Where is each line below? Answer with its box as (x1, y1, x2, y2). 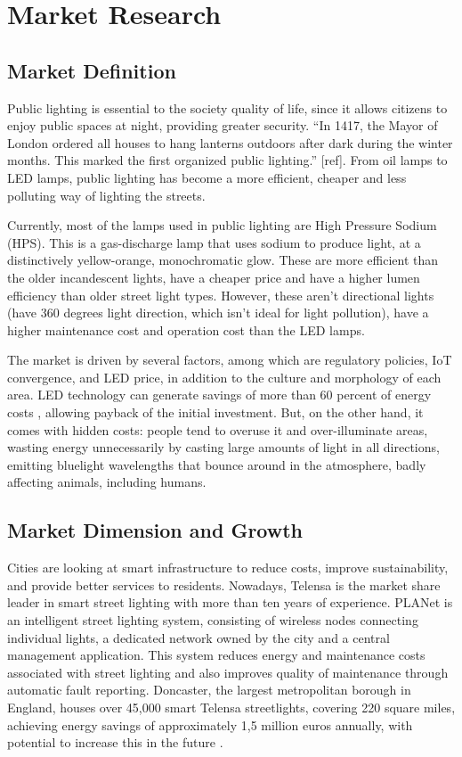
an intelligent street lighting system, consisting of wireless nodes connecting (7, 611, 418, 629)
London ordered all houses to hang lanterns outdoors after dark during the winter (7, 133, 453, 152)
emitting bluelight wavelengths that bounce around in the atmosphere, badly (7, 455, 426, 473)
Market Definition (7, 56, 176, 84)
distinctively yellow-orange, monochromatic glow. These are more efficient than (7, 251, 439, 269)
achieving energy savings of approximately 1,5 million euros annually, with (7, 715, 413, 734)
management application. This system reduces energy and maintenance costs (7, 646, 426, 664)
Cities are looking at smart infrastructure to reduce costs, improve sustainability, (7, 558, 449, 577)
